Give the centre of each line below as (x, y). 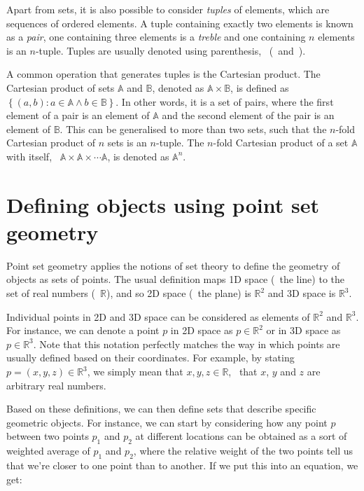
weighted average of (48, 451)
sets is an (127, 143)
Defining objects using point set (163, 204)
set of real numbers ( (51, 293)
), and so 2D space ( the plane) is (178, 293)
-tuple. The (180, 143)
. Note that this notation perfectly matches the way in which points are (187, 344)
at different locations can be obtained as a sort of (241, 436)
